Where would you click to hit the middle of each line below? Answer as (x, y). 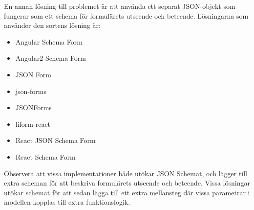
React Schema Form (45, 156)
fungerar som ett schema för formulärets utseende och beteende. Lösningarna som (126, 15)
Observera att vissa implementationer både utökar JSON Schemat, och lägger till (126, 173)
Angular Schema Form (49, 41)
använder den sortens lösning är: (52, 25)
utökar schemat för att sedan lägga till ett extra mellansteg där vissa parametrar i (127, 192)
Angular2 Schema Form (51, 58)
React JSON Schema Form (55, 140)
